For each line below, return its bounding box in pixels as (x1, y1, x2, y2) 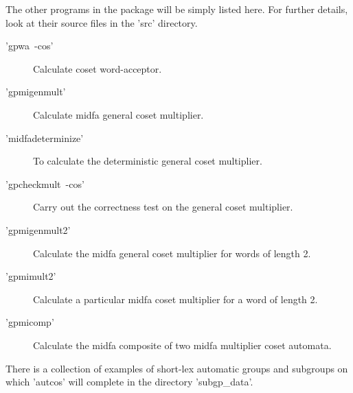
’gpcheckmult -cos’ (5, 176, 84, 191)
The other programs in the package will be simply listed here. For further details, (5, 2, 348, 16)
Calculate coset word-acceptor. (33, 61, 162, 75)
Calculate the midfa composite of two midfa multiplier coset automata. (33, 337, 332, 352)
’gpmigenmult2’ (5, 222, 71, 237)
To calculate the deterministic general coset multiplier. (33, 154, 262, 168)
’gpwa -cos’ (5, 38, 54, 53)
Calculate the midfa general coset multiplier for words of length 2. (33, 246, 311, 260)
